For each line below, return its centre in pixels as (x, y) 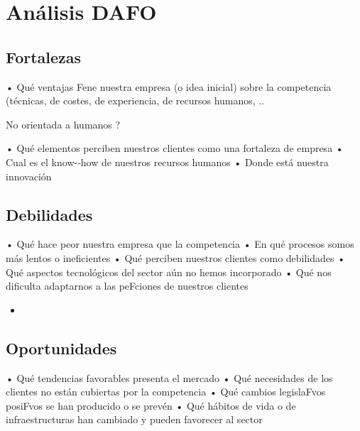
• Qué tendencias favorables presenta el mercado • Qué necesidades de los (169, 377)
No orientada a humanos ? (63, 124)
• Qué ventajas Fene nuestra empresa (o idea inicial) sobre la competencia (169, 86)
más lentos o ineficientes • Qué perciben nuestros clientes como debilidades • (176, 257)
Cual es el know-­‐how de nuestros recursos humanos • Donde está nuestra (167, 162)
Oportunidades (61, 348)
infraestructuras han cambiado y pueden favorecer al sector (134, 419)
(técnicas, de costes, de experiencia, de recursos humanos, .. (135, 100)
